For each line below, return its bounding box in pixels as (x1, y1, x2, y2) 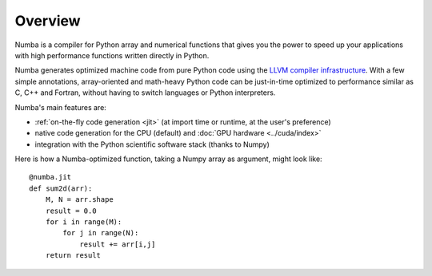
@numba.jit (29, 172, 72, 182)
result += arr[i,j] (79, 239, 156, 249)
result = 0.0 (45, 206, 97, 215)
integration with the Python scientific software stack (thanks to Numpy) (34, 140, 270, 149)
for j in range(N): (62, 228, 139, 238)
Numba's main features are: (14, 102, 107, 112)
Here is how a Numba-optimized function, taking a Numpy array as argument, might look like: (14, 154, 323, 164)
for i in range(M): (45, 218, 122, 227)
